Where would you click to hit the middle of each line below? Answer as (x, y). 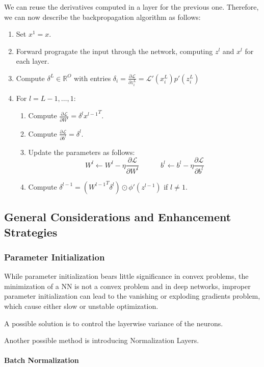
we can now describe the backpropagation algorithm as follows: (102, 17)
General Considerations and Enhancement (118, 217)
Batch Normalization (42, 360)
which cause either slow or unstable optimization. (81, 306)
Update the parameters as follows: (82, 152)
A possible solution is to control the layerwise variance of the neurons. (114, 323)
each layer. (33, 61)
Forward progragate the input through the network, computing (114, 51)
